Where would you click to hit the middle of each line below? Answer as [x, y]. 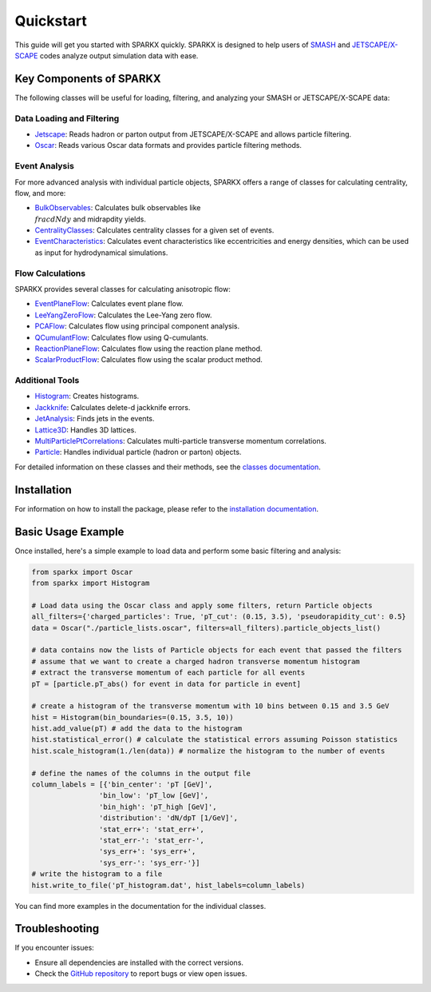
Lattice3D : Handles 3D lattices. [86, 430]
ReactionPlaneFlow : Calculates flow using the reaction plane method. [148, 349]
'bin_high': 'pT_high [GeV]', [158, 807]
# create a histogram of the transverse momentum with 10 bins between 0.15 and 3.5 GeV [211, 706]
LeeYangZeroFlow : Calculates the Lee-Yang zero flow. [123, 315]
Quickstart [51, 21]
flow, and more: [40, 193]
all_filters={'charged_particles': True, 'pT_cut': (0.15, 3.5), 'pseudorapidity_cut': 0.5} [219, 617]
